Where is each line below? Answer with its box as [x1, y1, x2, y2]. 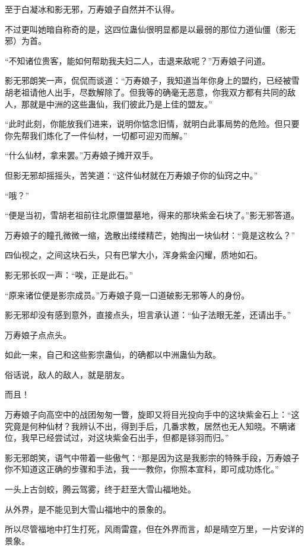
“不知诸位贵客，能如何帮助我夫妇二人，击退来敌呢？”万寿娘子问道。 [5, 54, 271, 66]
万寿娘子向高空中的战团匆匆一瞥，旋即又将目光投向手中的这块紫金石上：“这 [5, 408, 300, 421]
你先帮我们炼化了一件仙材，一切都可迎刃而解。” [5, 129, 188, 141]
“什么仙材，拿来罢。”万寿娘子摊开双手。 [5, 149, 158, 161]
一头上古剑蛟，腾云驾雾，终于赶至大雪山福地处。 [5, 483, 196, 495]
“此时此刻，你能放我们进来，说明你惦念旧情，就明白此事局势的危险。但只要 [5, 117, 300, 130]
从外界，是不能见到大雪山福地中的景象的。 [5, 503, 171, 515]
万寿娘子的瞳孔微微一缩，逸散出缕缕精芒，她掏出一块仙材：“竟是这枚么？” [5, 228, 296, 241]
